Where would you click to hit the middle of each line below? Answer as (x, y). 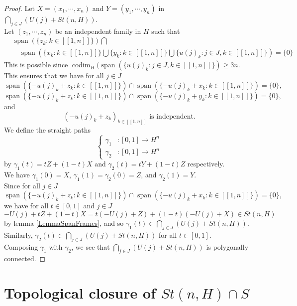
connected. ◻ (25, 258)
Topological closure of (80, 293)
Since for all (22, 185)
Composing (21, 246)
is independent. (172, 116)
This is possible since (36, 65)
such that (166, 31)
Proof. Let (19, 8)
